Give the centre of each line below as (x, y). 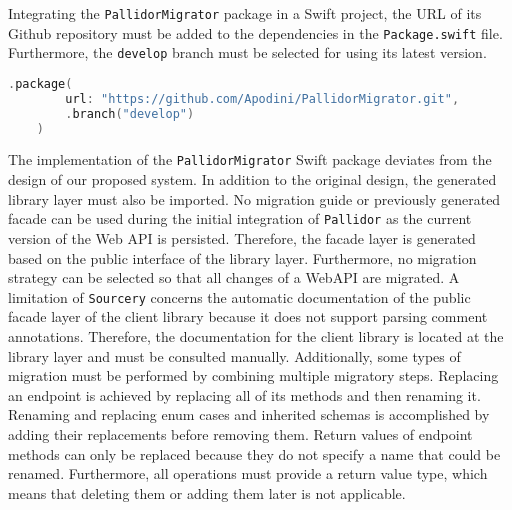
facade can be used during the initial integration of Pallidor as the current (240, 218)
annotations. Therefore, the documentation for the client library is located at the (256, 336)
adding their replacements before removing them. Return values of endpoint (240, 433)
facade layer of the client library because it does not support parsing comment (248, 316)
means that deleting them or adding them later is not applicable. (207, 492)
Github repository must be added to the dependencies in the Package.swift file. (255, 32)
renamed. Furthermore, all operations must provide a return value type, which (248, 473)
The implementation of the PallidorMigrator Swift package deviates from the (250, 159)
